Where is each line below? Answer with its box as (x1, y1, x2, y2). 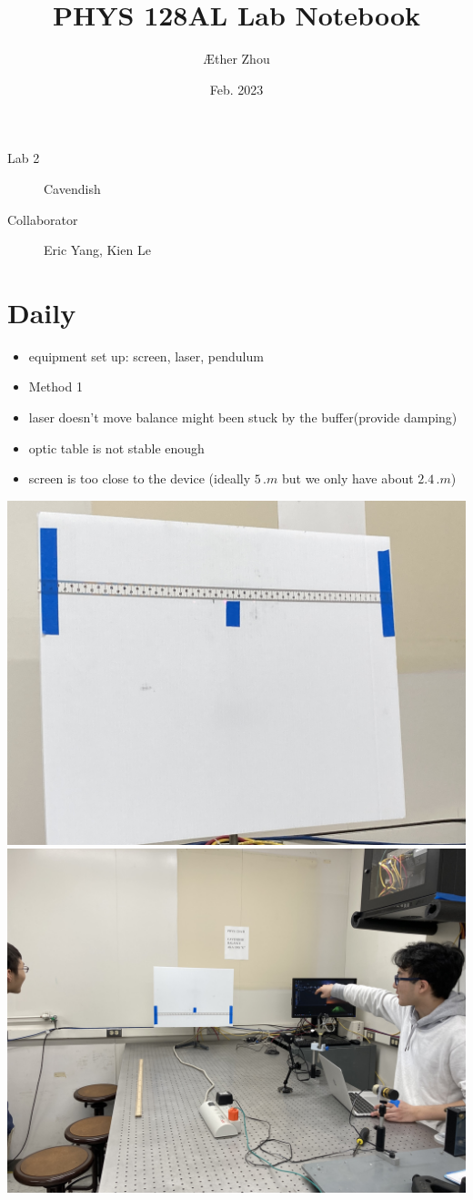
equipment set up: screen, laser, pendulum (28, 346, 264, 365)
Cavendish (44, 178, 101, 198)
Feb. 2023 (209, 79, 264, 98)
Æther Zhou (203, 49, 270, 68)
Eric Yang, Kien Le (44, 240, 151, 259)
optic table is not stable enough (28, 438, 205, 457)
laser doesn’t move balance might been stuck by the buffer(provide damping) (28, 408, 458, 426)
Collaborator (7, 209, 78, 229)
